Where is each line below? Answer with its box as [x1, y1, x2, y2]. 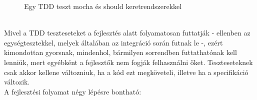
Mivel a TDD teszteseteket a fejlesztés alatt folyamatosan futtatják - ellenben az [4, 27, 250, 38]
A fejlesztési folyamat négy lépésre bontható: [4, 86, 141, 96]
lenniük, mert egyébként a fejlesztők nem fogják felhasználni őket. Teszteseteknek [4, 56, 253, 67]
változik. [4, 76, 30, 87]
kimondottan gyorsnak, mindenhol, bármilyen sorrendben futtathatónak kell [4, 47, 237, 57]
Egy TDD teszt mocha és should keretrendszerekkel [24, 1, 182, 11]
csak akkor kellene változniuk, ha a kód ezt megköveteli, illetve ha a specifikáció [4, 66, 248, 77]
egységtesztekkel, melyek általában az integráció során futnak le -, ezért [4, 37, 223, 47]
